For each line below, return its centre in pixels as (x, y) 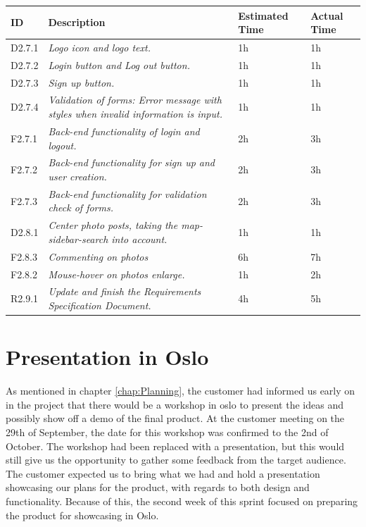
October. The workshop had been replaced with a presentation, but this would (175, 446)
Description (77, 22)
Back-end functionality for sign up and (132, 162)
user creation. (77, 176)
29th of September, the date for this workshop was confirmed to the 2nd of (167, 432)
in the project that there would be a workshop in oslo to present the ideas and (175, 404)
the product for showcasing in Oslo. (82, 515)
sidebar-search (78, 238)
